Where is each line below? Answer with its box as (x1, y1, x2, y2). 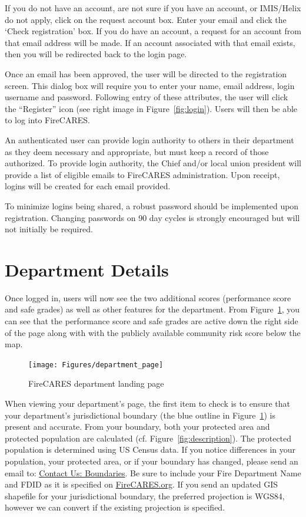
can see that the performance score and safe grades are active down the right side (5, 315, 298, 327)
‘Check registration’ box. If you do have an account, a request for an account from (5, 25, 301, 37)
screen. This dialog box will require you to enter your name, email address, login (5, 79, 295, 91)
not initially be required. (5, 223, 93, 235)
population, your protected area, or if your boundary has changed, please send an (5, 455, 298, 467)
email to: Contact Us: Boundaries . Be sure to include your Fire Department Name (5, 466, 301, 479)
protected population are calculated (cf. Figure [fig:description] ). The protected (5, 432, 292, 444)
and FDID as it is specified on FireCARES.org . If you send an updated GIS (5, 478, 278, 490)
